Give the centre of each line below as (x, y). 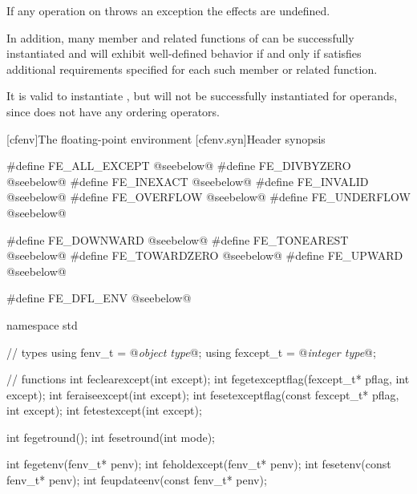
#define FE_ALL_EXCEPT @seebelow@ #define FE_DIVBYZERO (179, 166)
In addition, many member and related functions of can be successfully (180, 37)
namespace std (42, 324)
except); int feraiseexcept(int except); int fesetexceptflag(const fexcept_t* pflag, (203, 394)
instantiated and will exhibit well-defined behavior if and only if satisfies (184, 53)
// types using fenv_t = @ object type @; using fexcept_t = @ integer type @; (191, 352)
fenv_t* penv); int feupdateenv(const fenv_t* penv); (137, 480)
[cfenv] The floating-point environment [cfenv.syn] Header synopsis (166, 138)
